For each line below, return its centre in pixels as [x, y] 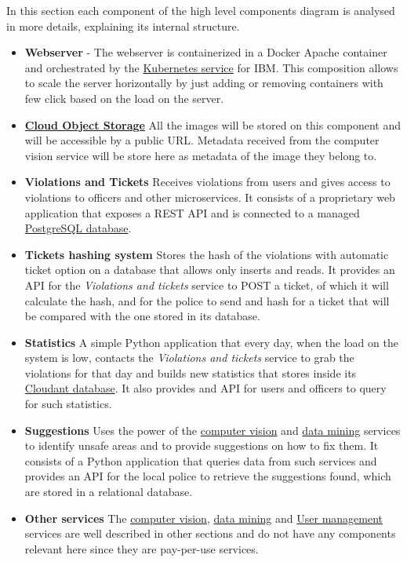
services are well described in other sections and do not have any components [210, 533]
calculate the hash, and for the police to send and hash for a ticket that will [207, 300]
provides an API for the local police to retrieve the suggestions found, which [208, 476]
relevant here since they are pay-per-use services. [142, 548]
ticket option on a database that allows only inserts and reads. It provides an [210, 270]
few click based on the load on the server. [124, 98]
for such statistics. [68, 404]
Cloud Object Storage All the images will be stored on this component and [213, 124]
